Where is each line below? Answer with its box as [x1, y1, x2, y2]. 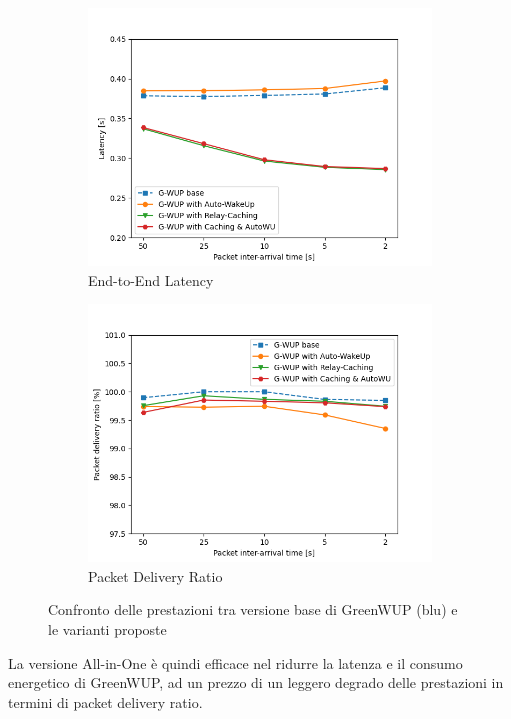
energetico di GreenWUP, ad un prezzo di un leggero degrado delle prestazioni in [8, 672, 504, 693]
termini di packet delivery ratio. [8, 691, 203, 712]
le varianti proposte [48, 618, 167, 639]
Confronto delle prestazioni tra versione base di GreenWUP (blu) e [48, 599, 458, 620]
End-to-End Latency [88, 269, 214, 290]
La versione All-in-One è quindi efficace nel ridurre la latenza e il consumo [8, 652, 463, 673]
